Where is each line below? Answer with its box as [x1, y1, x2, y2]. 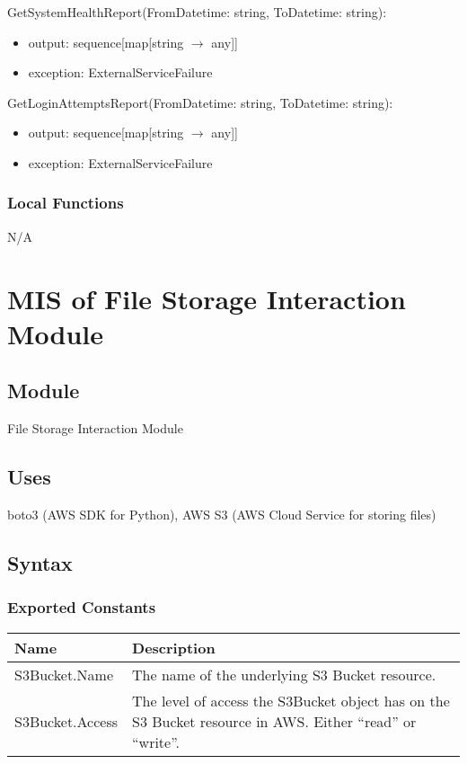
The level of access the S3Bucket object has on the [132, 689, 450, 711]
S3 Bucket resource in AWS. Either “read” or [132, 710, 417, 732]
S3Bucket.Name [14, 663, 113, 685]
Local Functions [7, 191, 124, 214]
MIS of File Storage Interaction [7, 280, 406, 316]
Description [132, 636, 216, 658]
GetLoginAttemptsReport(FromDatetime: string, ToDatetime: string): [7, 93, 393, 111]
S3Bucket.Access [14, 710, 119, 732]
